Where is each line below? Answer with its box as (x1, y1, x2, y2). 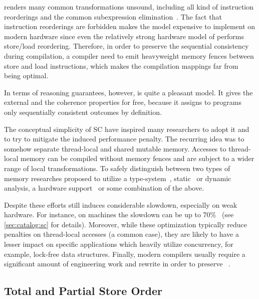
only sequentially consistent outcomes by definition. (4, 106, 162, 117)
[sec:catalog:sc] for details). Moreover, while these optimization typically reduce (4, 219, 247, 229)
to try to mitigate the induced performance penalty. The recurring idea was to (4, 133, 244, 144)
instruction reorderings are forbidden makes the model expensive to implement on (4, 21, 255, 32)
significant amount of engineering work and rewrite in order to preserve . (4, 258, 230, 269)
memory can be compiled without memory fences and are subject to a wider (21, 153, 254, 164)
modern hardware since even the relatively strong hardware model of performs (4, 31, 244, 41)
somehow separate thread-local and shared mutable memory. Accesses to (4, 143, 226, 154)
